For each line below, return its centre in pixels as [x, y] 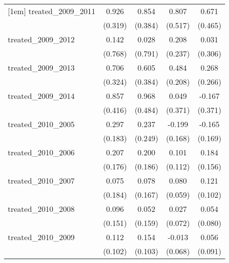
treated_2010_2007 [41, 180]
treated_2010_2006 [41, 152]
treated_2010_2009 [41, 237]
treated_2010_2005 [41, 124]
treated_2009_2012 [41, 39]
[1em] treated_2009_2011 [52, 11]
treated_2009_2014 [41, 96]
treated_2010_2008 [41, 209]
